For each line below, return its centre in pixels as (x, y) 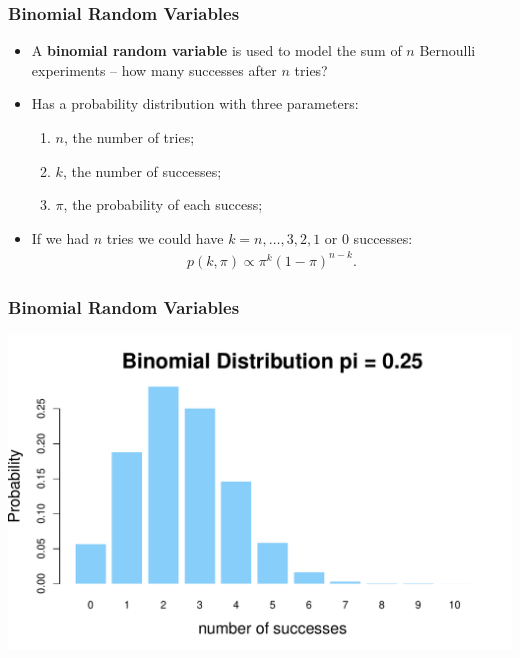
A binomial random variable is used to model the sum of (216, 50)
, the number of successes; (142, 170)
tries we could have (165, 237)
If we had (60, 237)
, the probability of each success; (163, 204)
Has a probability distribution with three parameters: (195, 103)
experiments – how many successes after (154, 69)
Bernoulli (447, 50)
